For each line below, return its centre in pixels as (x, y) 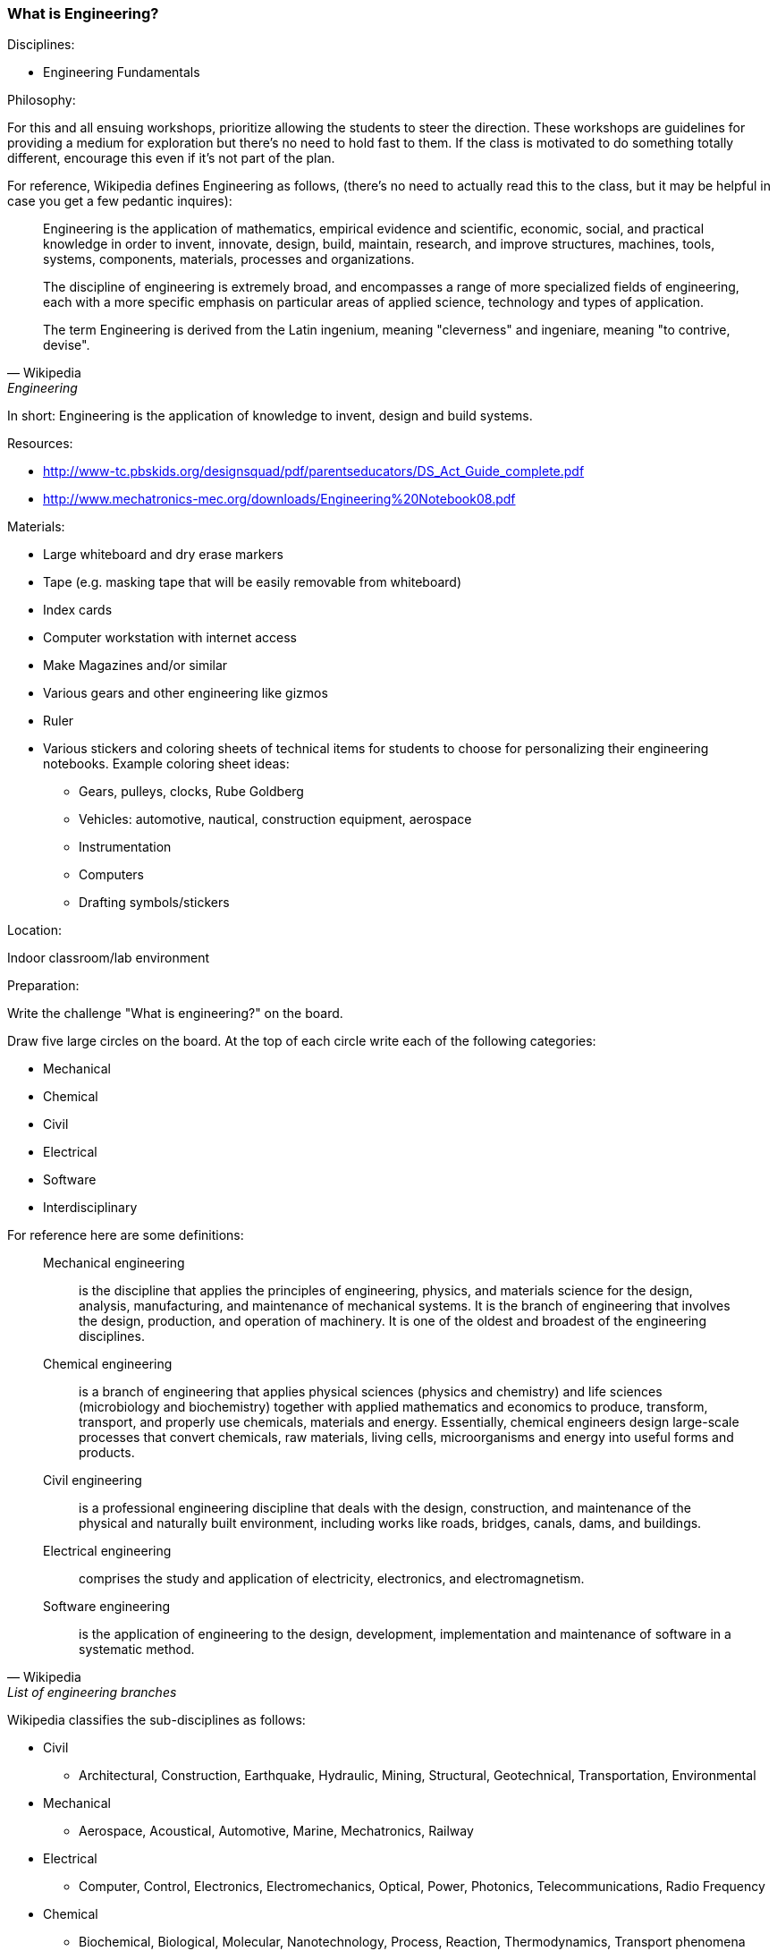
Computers (112, 875)
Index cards (78, 610)
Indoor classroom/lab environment (108, 958)
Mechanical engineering (114, 1263)
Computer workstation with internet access (170, 638)
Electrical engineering (107, 1551)
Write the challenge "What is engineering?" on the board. (175, 1014)
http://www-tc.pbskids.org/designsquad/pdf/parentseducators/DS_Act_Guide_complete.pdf (314, 471)
